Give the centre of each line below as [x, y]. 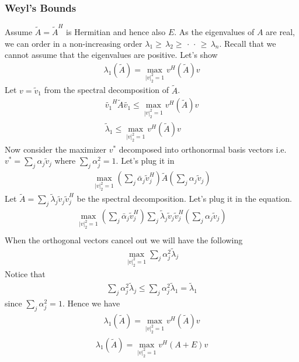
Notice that [25, 274]
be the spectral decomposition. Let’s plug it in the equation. [184, 199]
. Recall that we [248, 43]
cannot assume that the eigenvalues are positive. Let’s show [111, 55]
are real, [280, 31]
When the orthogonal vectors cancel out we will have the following [124, 239]
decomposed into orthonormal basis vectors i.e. [203, 149]
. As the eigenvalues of [214, 31]
